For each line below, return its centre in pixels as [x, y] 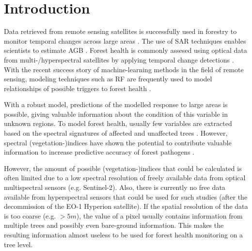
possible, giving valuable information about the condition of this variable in [116, 114]
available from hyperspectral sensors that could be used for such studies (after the [126, 196]
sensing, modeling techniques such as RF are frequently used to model [108, 79]
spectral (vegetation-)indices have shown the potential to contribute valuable [118, 142]
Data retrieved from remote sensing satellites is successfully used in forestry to [120, 31]
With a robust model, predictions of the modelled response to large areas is [116, 104]
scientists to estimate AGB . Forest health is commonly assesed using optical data [126, 50]
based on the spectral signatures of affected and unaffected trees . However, [116, 133]
